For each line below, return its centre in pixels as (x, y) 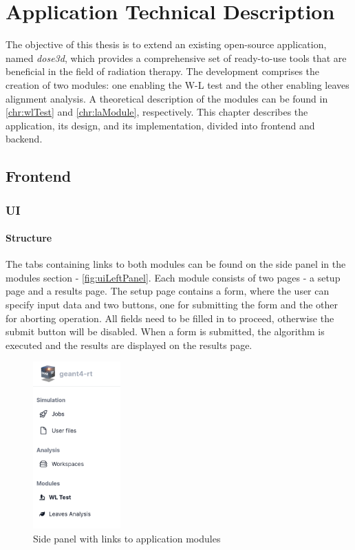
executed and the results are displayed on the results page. (129, 345)
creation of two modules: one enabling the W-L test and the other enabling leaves (177, 84)
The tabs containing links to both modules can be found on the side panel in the (176, 264)
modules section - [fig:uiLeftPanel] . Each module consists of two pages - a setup (173, 277)
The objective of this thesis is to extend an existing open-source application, (166, 44)
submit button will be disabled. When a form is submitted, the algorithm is (165, 331)
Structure (29, 238)
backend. (24, 139)
